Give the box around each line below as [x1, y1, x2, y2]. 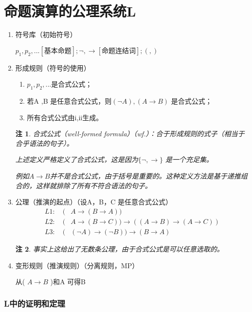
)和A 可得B [50, 276, 86, 287]
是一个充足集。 [165, 154, 214, 165]
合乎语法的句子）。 [15, 138, 73, 148]
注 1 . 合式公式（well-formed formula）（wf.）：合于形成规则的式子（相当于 [15, 128, 245, 139]
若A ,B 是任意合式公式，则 [27, 96, 112, 106]
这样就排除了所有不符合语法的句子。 [36, 180, 152, 190]
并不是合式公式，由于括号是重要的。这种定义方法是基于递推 [50, 171, 241, 181]
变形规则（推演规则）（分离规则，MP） [15, 260, 139, 270]
